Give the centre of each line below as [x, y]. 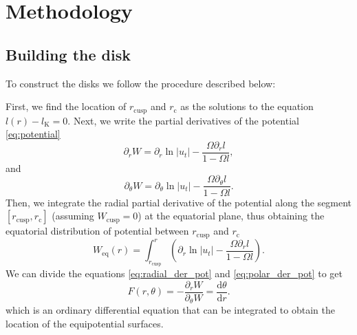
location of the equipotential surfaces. [85, 323]
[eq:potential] [33, 134]
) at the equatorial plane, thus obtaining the [231, 216]
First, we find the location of [66, 106]
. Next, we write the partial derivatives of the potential [183, 120]
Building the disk [68, 54]
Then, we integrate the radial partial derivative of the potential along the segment [179, 202]
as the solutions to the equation [247, 106]
